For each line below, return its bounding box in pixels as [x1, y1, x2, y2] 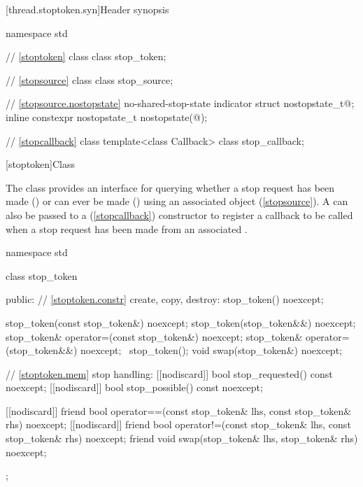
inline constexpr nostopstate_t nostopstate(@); [6, 109, 208, 124]
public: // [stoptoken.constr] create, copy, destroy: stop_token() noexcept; [6, 292, 324, 306]
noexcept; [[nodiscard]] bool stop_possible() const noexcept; [6, 380, 263, 395]
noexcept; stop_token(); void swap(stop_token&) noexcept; [80, 343, 342, 358]
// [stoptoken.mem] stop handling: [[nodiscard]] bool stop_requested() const [6, 366, 333, 381]
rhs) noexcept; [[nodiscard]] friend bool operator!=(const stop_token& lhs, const [6, 417, 351, 432]
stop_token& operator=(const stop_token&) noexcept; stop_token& [6, 329, 303, 344]
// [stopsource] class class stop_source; [6, 72, 173, 87]
